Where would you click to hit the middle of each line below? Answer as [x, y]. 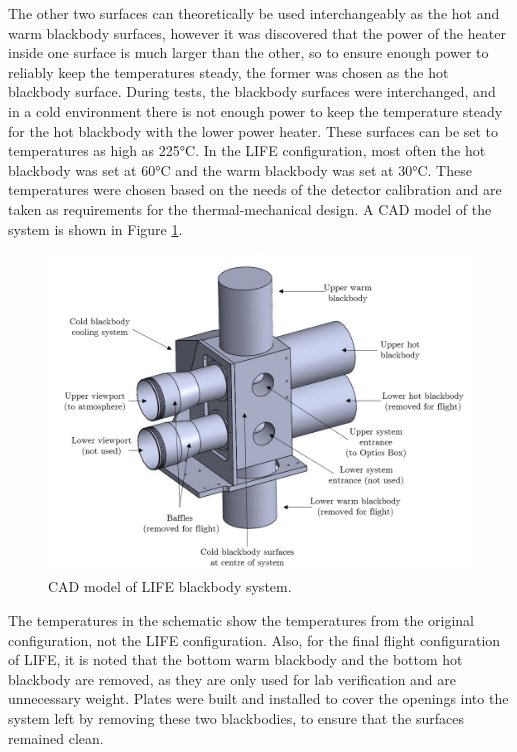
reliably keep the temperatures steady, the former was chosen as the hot [228, 71]
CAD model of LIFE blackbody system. [170, 586]
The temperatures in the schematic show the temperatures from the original [241, 619]
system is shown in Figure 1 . [95, 228]
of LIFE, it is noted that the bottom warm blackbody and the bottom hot [235, 659]
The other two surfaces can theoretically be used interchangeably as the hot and [254, 13]
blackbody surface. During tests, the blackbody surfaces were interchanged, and [252, 91]
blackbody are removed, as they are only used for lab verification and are [232, 678]
